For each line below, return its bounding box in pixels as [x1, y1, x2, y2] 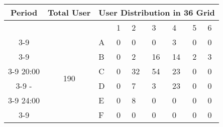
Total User [48, 6, 91, 18]
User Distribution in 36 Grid [98, 6, 215, 18]
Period [10, 6, 38, 18]
